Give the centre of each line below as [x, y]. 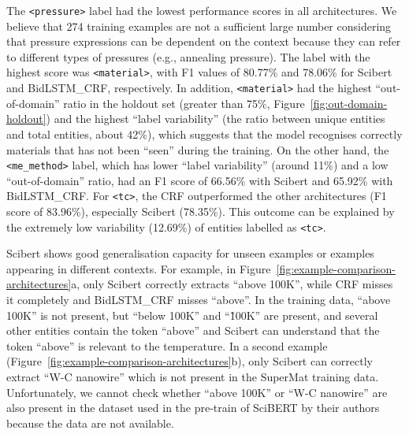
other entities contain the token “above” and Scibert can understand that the [193, 330]
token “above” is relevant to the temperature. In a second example [167, 345]
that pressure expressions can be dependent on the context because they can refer [204, 41]
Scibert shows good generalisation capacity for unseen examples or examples [190, 253]
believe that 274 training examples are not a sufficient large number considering [199, 26]
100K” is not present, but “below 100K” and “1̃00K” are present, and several [192, 315]
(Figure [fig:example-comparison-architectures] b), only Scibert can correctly [190, 361]
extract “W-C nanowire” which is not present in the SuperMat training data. [193, 377]
